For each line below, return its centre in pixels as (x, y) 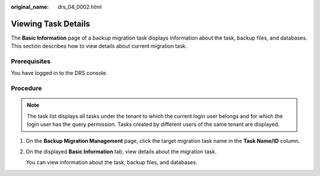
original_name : (30, 7)
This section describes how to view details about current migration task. (99, 46)
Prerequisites (31, 61)
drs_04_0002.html (80, 7)
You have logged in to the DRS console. (59, 73)
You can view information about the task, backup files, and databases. (112, 162)
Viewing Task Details (50, 24)
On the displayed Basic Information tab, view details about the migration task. (121, 151)
